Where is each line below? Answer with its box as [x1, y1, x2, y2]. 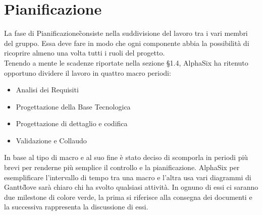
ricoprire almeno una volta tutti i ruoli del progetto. [4, 47, 165, 58]
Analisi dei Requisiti [16, 84, 79, 95]
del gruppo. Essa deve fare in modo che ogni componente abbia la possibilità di [4, 37, 249, 48]
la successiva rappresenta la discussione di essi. [4, 201, 148, 212]
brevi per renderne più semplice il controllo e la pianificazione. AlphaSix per [4, 162, 240, 173]
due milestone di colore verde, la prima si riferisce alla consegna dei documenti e [4, 191, 252, 202]
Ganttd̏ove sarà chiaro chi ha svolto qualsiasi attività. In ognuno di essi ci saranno [4, 182, 258, 192]
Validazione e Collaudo [16, 135, 87, 145]
